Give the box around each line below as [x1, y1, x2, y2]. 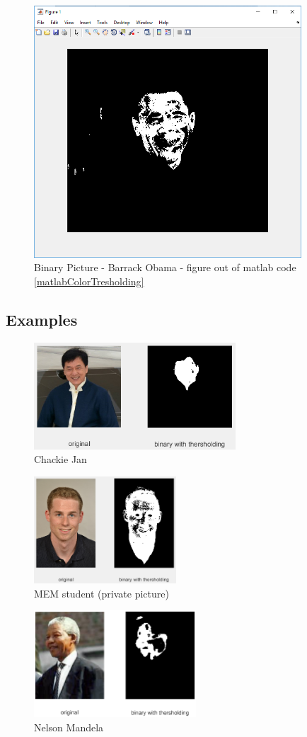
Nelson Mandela [34, 720, 104, 735]
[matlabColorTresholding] [34, 273, 144, 288]
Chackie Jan [34, 452, 87, 467]
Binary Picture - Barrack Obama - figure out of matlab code [34, 260, 296, 275]
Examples [6, 308, 78, 330]
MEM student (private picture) [34, 585, 169, 600]
